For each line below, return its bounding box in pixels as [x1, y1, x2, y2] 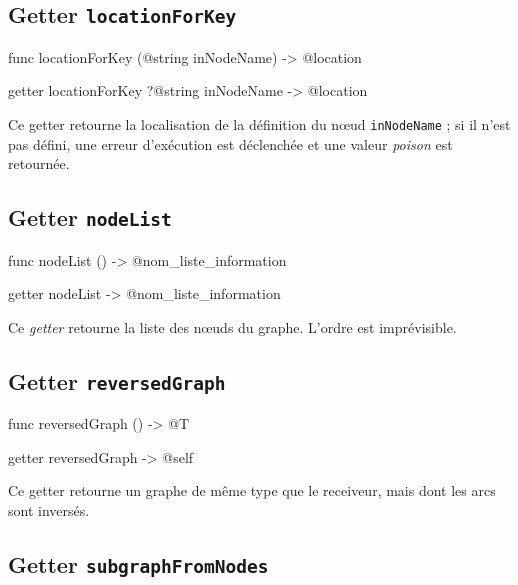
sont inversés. [8, 499, 90, 520]
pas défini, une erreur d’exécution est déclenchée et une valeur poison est [8, 133, 453, 154]
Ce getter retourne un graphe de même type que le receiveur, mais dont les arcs [8, 480, 496, 501]
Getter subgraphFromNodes [8, 548, 269, 579]
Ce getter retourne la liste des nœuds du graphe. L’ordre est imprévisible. [8, 316, 457, 337]
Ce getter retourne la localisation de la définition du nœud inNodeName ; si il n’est [8, 113, 511, 134]
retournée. [8, 153, 70, 174]
